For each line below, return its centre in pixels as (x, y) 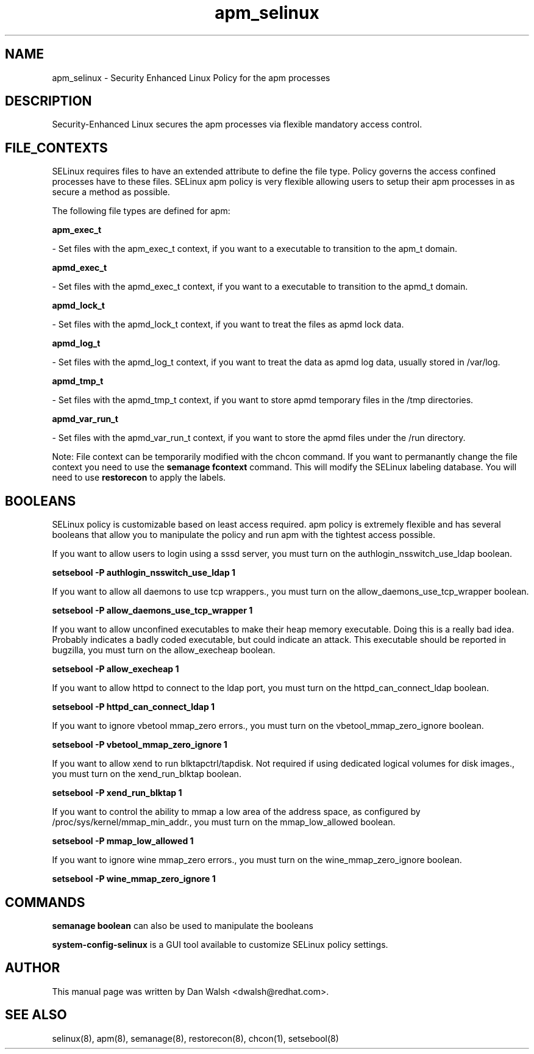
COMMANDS (45, 902)
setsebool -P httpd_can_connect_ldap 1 (133, 707)
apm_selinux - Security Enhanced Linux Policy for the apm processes (191, 77)
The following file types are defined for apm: (141, 211)
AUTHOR (33, 968)
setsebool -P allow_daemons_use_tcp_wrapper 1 (152, 611)
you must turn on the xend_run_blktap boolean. (147, 774)
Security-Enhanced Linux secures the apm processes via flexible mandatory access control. (237, 124)
